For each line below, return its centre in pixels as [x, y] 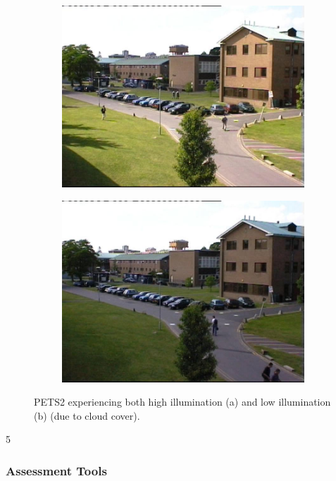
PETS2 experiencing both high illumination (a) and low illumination [182, 402]
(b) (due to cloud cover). [87, 415]
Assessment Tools [56, 470]
